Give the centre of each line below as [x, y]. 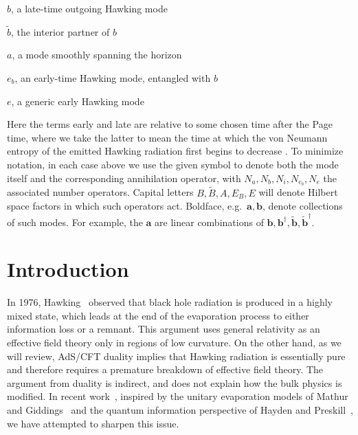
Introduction [68, 269]
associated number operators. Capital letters [100, 192]
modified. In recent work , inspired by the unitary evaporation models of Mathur [178, 396]
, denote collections [303, 206]
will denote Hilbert [298, 192]
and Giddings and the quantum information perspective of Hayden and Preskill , [180, 410]
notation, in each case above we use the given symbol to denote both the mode [173, 164]
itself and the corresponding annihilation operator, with [124, 178]
